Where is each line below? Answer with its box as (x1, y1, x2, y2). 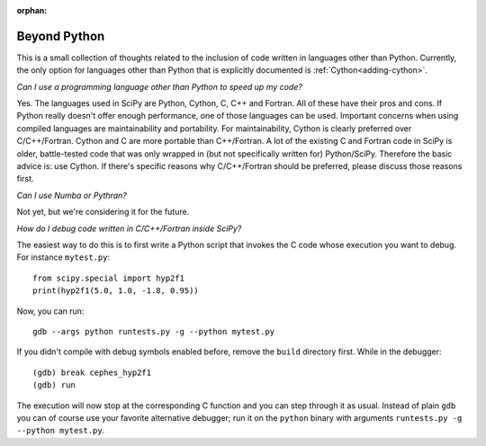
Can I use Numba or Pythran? (16, 190, 128, 201)
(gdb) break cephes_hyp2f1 (32, 367, 152, 378)
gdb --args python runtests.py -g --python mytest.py (32, 326, 274, 336)
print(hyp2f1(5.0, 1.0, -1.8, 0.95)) (32, 286, 200, 296)
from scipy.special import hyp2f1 (32, 272, 184, 283)
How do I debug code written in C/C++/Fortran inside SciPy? (16, 223, 242, 234)
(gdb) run (32, 380, 76, 390)
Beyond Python (16, 28, 105, 44)
